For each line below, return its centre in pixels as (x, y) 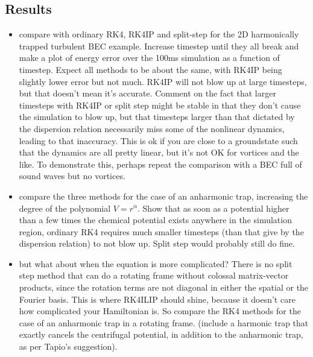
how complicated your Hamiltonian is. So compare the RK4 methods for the (160, 311)
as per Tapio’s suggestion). (68, 346)
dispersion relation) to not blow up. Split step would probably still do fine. (157, 243)
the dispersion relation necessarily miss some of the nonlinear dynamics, (152, 128)
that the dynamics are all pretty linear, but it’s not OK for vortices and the (159, 152)
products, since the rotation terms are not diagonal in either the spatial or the (164, 287)
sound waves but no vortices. (72, 176)
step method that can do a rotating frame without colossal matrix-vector (154, 275)
